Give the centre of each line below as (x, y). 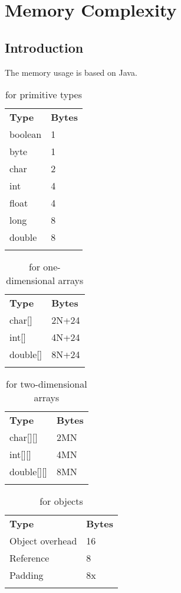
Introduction (44, 47)
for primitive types (43, 95)
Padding (27, 575)
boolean (26, 134)
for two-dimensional (47, 384)
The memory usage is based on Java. (71, 72)
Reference (29, 558)
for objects (61, 501)
